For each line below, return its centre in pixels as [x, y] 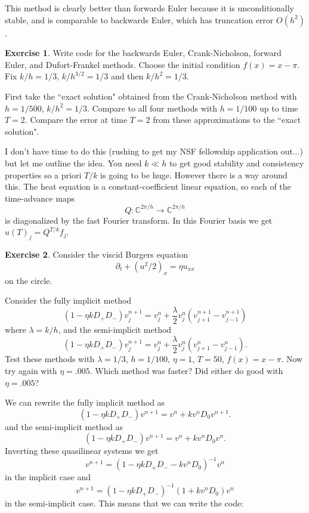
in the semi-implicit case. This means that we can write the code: [124, 503]
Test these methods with [50, 359]
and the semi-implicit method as [64, 426]
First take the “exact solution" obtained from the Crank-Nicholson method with [151, 96]
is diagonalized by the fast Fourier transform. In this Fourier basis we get [139, 220]
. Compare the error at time [76, 120]
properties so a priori [43, 174]
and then [127, 76]
